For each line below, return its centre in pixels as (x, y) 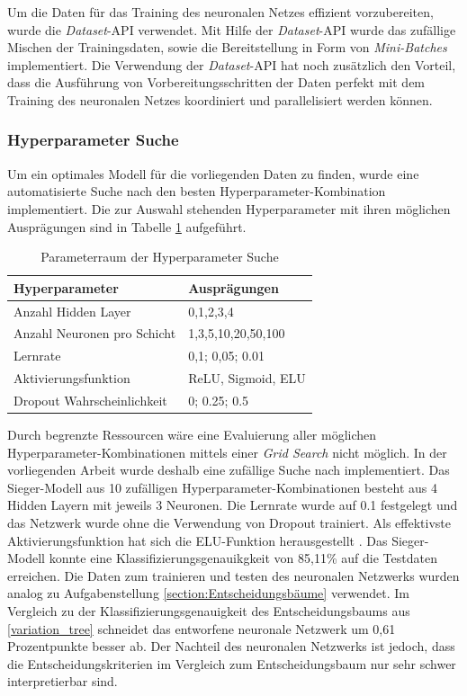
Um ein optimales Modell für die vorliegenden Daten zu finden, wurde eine (213, 173)
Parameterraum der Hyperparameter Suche (160, 257)
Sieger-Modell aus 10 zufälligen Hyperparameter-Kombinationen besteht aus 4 (222, 487)
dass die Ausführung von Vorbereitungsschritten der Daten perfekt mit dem (216, 82)
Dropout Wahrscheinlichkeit (90, 400)
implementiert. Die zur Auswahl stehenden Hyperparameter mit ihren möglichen (229, 208)
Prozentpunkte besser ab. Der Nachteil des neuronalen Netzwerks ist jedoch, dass (231, 646)
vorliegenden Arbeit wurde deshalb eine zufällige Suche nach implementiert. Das (229, 470)
